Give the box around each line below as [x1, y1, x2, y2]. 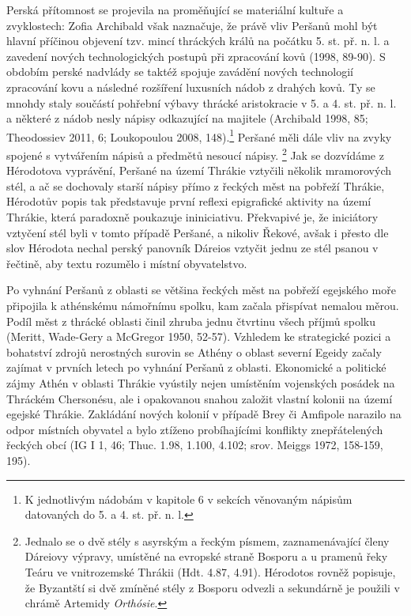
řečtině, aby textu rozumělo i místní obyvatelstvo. [6, 255, 247, 271]
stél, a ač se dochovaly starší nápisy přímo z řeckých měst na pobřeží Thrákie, [6, 177, 385, 194]
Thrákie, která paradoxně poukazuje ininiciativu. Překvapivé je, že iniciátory [6, 209, 379, 225]
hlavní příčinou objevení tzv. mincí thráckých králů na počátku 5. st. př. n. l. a [6, 32, 390, 49]
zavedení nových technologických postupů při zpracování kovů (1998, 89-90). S [6, 47, 386, 64]
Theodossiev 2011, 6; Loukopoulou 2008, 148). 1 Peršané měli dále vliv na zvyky [6, 126, 392, 145]
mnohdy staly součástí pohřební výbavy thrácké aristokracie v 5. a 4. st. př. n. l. [6, 94, 397, 111]
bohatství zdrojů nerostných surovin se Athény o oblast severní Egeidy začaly [6, 343, 382, 360]
